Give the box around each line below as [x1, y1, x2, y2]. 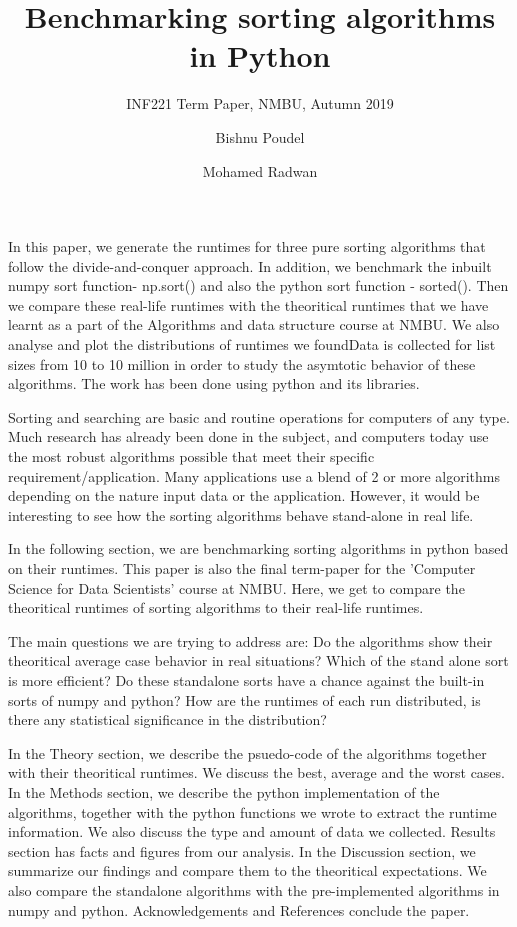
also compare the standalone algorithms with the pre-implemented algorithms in [8, 879, 500, 900]
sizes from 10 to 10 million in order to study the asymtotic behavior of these [8, 353, 476, 374]
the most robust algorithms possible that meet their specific [8, 446, 375, 467]
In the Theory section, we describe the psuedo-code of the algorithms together [8, 742, 487, 763]
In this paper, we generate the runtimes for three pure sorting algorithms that [8, 236, 486, 257]
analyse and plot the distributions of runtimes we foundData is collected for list [8, 334, 496, 355]
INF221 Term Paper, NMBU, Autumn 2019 [126, 93, 394, 114]
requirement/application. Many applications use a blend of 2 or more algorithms [8, 465, 501, 486]
